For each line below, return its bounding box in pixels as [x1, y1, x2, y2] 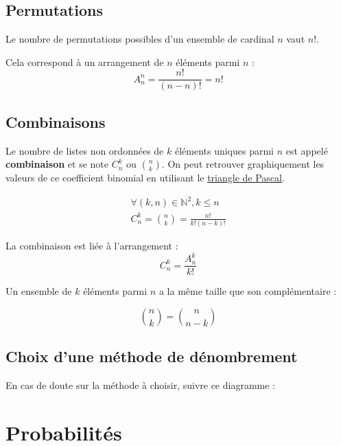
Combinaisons [5, 111, 106, 132]
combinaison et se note [5, 157, 108, 171]
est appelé [285, 143, 328, 157]
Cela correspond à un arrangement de [5, 54, 164, 69]
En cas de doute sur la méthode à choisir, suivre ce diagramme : [5, 378, 276, 392]
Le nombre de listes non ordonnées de [5, 143, 164, 157]
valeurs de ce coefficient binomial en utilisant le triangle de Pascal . [5, 170, 285, 185]
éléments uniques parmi [174, 143, 274, 157]
